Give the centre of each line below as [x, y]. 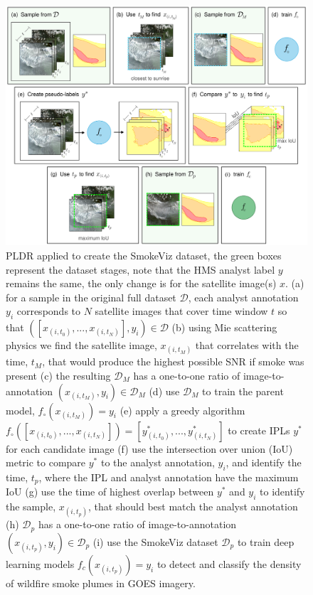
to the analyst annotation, [158, 462]
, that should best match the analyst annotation [193, 506]
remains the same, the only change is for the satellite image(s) [141, 283]
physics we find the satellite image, [81, 345]
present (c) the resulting [58, 375]
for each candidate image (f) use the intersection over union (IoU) [149, 448]
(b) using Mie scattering [224, 327]
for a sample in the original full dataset [91, 297]
